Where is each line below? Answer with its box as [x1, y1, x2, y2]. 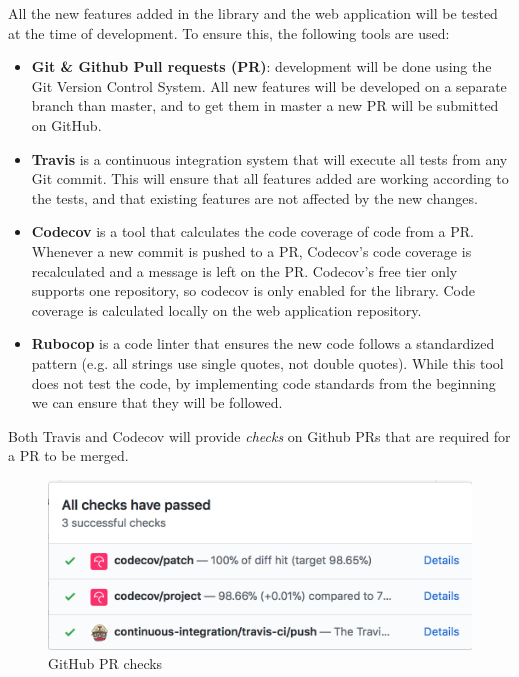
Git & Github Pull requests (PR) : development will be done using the [31, 56, 492, 77]
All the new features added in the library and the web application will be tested [8, 3, 498, 23]
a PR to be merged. [8, 445, 129, 466]
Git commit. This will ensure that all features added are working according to [31, 168, 509, 189]
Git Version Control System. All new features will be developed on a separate [31, 75, 507, 96]
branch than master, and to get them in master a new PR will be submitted [31, 95, 499, 116]
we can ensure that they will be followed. [31, 392, 283, 413]
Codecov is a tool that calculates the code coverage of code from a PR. [31, 221, 474, 242]
